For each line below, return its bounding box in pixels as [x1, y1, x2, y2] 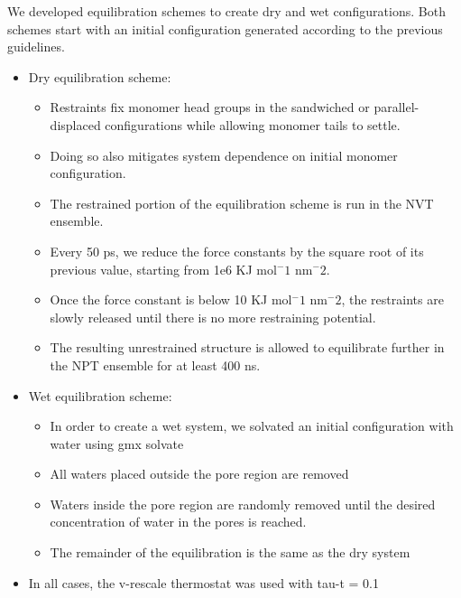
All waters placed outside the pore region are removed [50, 464, 349, 483]
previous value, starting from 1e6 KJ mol [50, 259, 277, 278]
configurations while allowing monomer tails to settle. [105, 115, 401, 134]
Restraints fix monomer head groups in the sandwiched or [50, 98, 370, 117]
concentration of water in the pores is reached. [50, 512, 307, 531]
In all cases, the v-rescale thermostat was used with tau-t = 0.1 [28, 573, 379, 592]
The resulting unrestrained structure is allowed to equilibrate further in [50, 338, 445, 357]
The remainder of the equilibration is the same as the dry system [50, 543, 410, 562]
